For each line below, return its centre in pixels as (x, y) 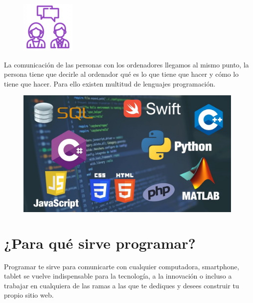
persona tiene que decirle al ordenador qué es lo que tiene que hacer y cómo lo (121, 74)
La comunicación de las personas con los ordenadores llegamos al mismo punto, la (126, 64)
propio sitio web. (29, 295)
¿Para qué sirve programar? (100, 243)
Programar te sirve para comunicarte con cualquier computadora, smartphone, (122, 266)
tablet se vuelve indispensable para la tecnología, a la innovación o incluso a (118, 276)
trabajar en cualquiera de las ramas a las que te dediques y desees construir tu (122, 285)
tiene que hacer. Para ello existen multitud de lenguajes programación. (110, 83)
